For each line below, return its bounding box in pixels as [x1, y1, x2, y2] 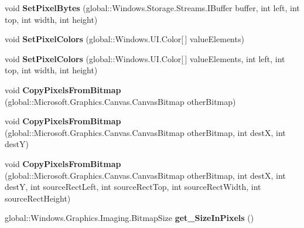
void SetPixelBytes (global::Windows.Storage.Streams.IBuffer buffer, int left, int [5, 2, 300, 13]
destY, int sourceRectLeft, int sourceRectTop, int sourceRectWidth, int [5, 181, 261, 193]
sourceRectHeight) [5, 192, 71, 204]
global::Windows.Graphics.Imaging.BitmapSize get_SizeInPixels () [5, 212, 254, 224]
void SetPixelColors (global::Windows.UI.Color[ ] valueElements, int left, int [5, 52, 285, 64]
